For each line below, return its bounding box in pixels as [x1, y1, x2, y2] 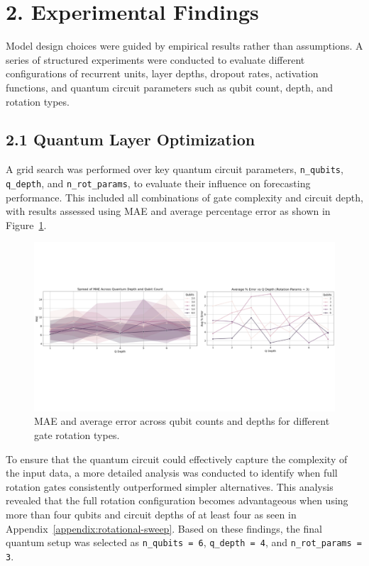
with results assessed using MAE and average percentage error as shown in [6, 204, 331, 218]
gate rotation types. [34, 428, 120, 443]
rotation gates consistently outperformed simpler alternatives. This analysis [6, 479, 334, 494]
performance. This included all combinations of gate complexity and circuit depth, [6, 189, 363, 204]
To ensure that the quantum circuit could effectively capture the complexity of [6, 451, 348, 466]
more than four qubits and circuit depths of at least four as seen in [6, 507, 297, 522]
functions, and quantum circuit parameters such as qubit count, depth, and [6, 79, 333, 94]
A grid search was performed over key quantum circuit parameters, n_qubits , [6, 162, 343, 177]
